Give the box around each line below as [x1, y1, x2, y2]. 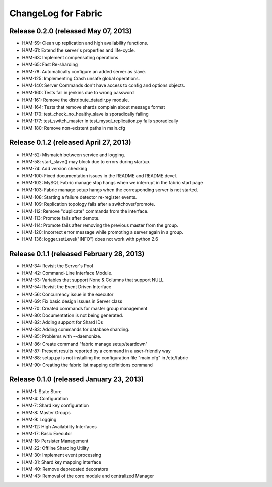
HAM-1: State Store [22, 388, 62, 394]
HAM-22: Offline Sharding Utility [22, 445, 89, 451]
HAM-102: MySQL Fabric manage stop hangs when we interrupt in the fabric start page [22, 180, 203, 186]
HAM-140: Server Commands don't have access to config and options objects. [22, 82, 186, 88]
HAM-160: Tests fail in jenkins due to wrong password [22, 89, 134, 95]
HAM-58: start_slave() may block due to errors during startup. [22, 159, 151, 165]
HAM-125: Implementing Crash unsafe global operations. [22, 76, 140, 82]
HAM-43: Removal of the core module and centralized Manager [22, 473, 154, 479]
